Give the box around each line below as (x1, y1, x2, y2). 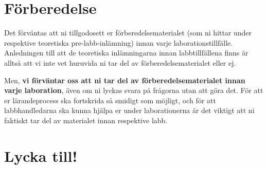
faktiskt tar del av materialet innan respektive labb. (4, 115, 168, 125)
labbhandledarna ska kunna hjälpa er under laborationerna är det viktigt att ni (4, 105, 255, 116)
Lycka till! (4, 145, 78, 166)
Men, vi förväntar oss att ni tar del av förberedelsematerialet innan (4, 74, 245, 85)
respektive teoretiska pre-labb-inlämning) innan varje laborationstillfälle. (4, 37, 233, 48)
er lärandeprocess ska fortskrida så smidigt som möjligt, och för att (4, 95, 216, 105)
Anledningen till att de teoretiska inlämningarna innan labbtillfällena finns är (4, 47, 248, 58)
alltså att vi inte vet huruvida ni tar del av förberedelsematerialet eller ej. (4, 57, 236, 68)
